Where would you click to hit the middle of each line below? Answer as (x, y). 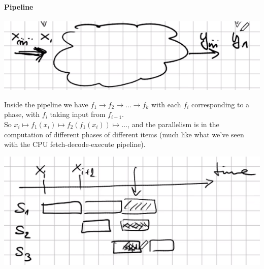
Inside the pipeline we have (46, 104)
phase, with (22, 114)
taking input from (78, 114)
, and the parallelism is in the (173, 124)
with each (166, 104)
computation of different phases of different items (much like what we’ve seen (124, 134)
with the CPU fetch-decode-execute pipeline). (75, 144)
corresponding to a (220, 104)
